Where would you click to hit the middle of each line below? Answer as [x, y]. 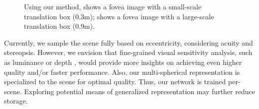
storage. [16, 101]
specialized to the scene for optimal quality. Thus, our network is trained [115, 82]
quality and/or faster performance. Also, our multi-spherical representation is [122, 72]
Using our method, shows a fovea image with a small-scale [113, 6]
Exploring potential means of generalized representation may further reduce [139, 91]
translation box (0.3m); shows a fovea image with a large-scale [119, 16]
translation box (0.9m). [60, 26]
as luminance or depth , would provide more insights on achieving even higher [123, 62]
